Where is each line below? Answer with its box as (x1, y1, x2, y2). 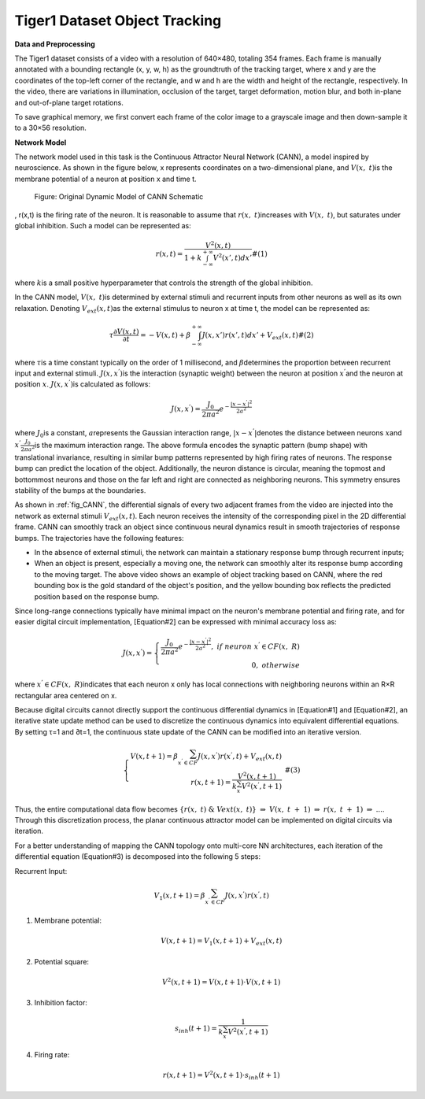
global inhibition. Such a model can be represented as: (14, 221, 192, 231)
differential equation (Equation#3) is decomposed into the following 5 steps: (14, 852, 261, 861)
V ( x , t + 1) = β (130, 752, 179, 761)
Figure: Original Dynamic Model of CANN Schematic (34, 192, 204, 202)
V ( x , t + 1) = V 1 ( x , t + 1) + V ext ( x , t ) (160, 937, 283, 947)
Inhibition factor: (34, 998, 88, 1008)
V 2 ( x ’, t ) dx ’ (213, 252, 253, 262)
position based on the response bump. (34, 591, 160, 601)
